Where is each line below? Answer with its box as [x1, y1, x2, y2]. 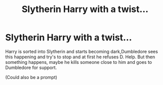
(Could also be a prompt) [5, 74, 57, 80]
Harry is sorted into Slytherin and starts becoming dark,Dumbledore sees [5, 48, 158, 54]
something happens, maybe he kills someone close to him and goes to [5, 59, 152, 65]
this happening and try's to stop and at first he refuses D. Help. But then [5, 54, 155, 60]
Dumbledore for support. [5, 64, 57, 70]
